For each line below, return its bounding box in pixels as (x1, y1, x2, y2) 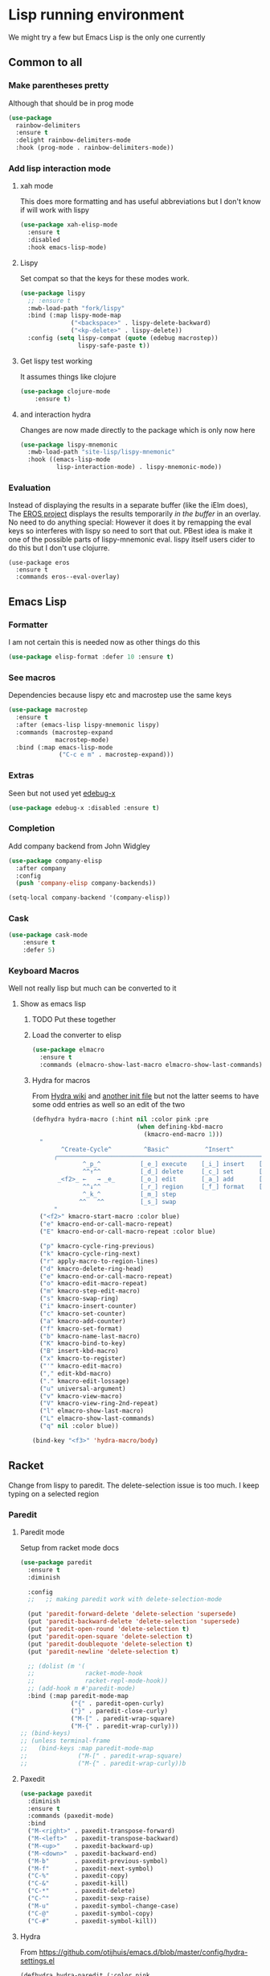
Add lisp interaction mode (8, 163, 111, 174)
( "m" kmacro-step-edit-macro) (39, 1287, 141, 1295)
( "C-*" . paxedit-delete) (27, 1887, 136, 1895)
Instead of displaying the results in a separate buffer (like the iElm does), (8, 500, 248, 510)
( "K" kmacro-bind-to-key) (39, 1339, 126, 1347)
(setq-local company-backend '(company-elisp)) (8, 894, 171, 902)
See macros (8, 671, 56, 683)
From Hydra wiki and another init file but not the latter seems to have (31, 1091, 260, 1101)
